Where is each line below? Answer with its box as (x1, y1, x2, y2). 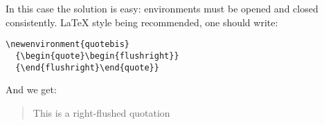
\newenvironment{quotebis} (6, 39, 129, 50)
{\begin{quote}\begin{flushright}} (15, 50, 179, 61)
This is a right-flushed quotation (33, 105, 170, 119)
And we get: (6, 82, 57, 97)
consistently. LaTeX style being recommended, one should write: (6, 15, 278, 29)
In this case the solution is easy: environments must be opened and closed (6, 1, 318, 15)
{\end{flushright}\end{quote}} (15, 62, 159, 73)
